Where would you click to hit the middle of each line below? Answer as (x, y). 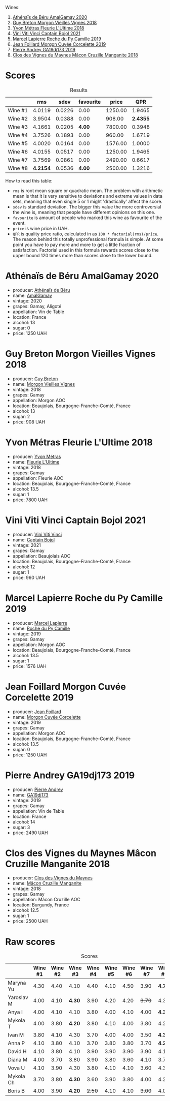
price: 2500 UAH (30, 921)
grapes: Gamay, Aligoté (37, 306)
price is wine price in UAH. (41, 228)
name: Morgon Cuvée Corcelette (47, 717)
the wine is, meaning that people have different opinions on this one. (84, 212)
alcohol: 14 (24, 822)
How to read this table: (29, 180)
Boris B (16, 1091)
